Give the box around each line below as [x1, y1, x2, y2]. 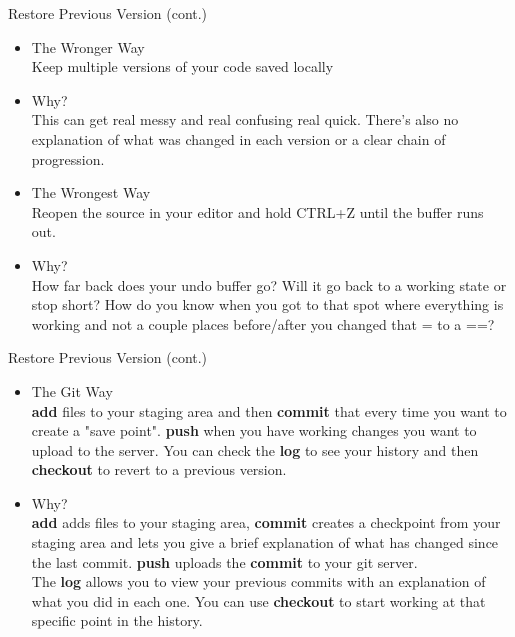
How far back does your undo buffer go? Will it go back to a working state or [31, 274, 507, 295]
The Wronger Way [31, 36, 145, 57]
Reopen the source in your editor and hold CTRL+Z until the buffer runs [31, 201, 484, 222]
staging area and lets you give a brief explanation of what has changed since [31, 532, 499, 553]
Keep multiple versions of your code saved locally [31, 56, 334, 77]
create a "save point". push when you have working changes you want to [31, 420, 477, 441]
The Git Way [31, 380, 113, 401]
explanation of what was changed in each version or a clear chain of [31, 128, 446, 149]
